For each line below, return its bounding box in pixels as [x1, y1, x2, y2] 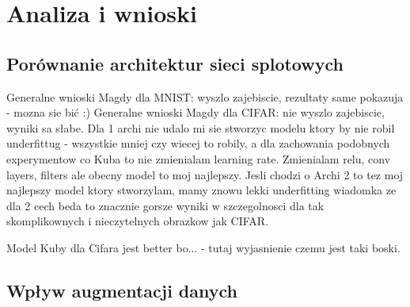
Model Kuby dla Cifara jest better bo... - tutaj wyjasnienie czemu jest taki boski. [6, 239, 401, 255]
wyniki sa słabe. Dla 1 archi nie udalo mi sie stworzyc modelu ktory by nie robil [6, 119, 395, 136]
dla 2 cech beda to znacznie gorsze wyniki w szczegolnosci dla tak [6, 197, 325, 213]
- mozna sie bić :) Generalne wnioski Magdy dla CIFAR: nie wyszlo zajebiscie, [6, 104, 385, 121]
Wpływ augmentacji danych [6, 278, 238, 302]
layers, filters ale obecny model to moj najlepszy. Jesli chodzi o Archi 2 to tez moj [6, 166, 404, 182]
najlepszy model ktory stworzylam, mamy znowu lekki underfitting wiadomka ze [6, 182, 397, 198]
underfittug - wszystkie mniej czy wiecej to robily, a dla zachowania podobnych [6, 135, 390, 152]
